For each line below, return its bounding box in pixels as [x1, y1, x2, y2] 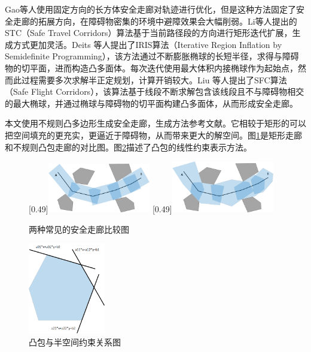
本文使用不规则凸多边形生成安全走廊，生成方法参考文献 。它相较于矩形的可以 [5, 117, 306, 130]
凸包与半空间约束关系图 [29, 335, 121, 348]
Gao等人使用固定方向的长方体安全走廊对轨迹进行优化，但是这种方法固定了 [5, 3, 296, 15]
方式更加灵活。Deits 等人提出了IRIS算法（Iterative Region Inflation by [13, 38, 282, 50]
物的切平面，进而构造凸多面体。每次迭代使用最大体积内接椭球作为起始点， [5, 61, 298, 74]
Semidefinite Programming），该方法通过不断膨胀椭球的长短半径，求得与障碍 [5, 50, 299, 62]
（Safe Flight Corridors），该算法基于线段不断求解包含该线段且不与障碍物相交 [5, 85, 304, 98]
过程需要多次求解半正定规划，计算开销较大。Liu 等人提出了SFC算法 [21, 73, 287, 86]
